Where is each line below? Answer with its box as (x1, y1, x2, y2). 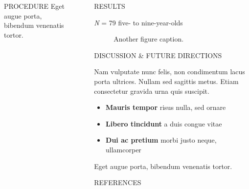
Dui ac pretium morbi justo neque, (106, 135, 217, 145)
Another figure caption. (113, 34, 184, 44)
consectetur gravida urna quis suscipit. (94, 85, 209, 96)
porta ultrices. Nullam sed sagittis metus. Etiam (94, 76, 239, 86)
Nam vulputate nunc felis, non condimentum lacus (94, 66, 245, 77)
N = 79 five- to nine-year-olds (94, 17, 183, 27)
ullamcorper (106, 144, 141, 154)
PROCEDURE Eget (4, 1, 65, 11)
